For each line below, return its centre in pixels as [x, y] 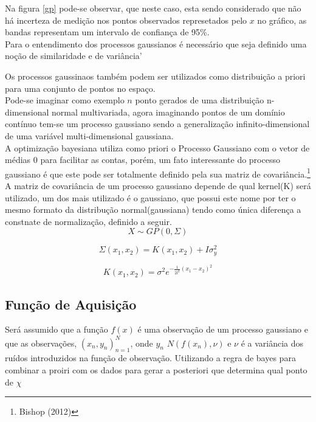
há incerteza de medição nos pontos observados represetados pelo [126, 20]
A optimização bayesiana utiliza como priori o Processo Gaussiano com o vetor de [157, 147]
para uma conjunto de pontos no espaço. [80, 88]
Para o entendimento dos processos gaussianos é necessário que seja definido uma [156, 43]
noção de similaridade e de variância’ [74, 56]
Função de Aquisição [71, 304]
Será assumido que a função [57, 329]
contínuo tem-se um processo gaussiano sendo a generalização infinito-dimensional [157, 124]
